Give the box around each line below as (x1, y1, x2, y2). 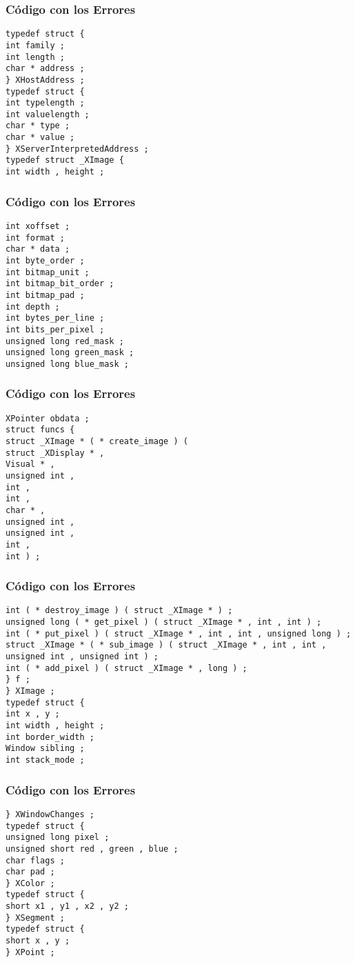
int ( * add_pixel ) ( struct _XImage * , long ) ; (6, 663, 247, 673)
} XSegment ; (6, 912, 65, 923)
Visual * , (6, 459, 55, 470)
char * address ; (6, 63, 85, 74)
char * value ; (6, 132, 75, 143)
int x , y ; (6, 709, 60, 719)
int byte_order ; (6, 255, 85, 265)
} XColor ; (6, 878, 55, 888)
